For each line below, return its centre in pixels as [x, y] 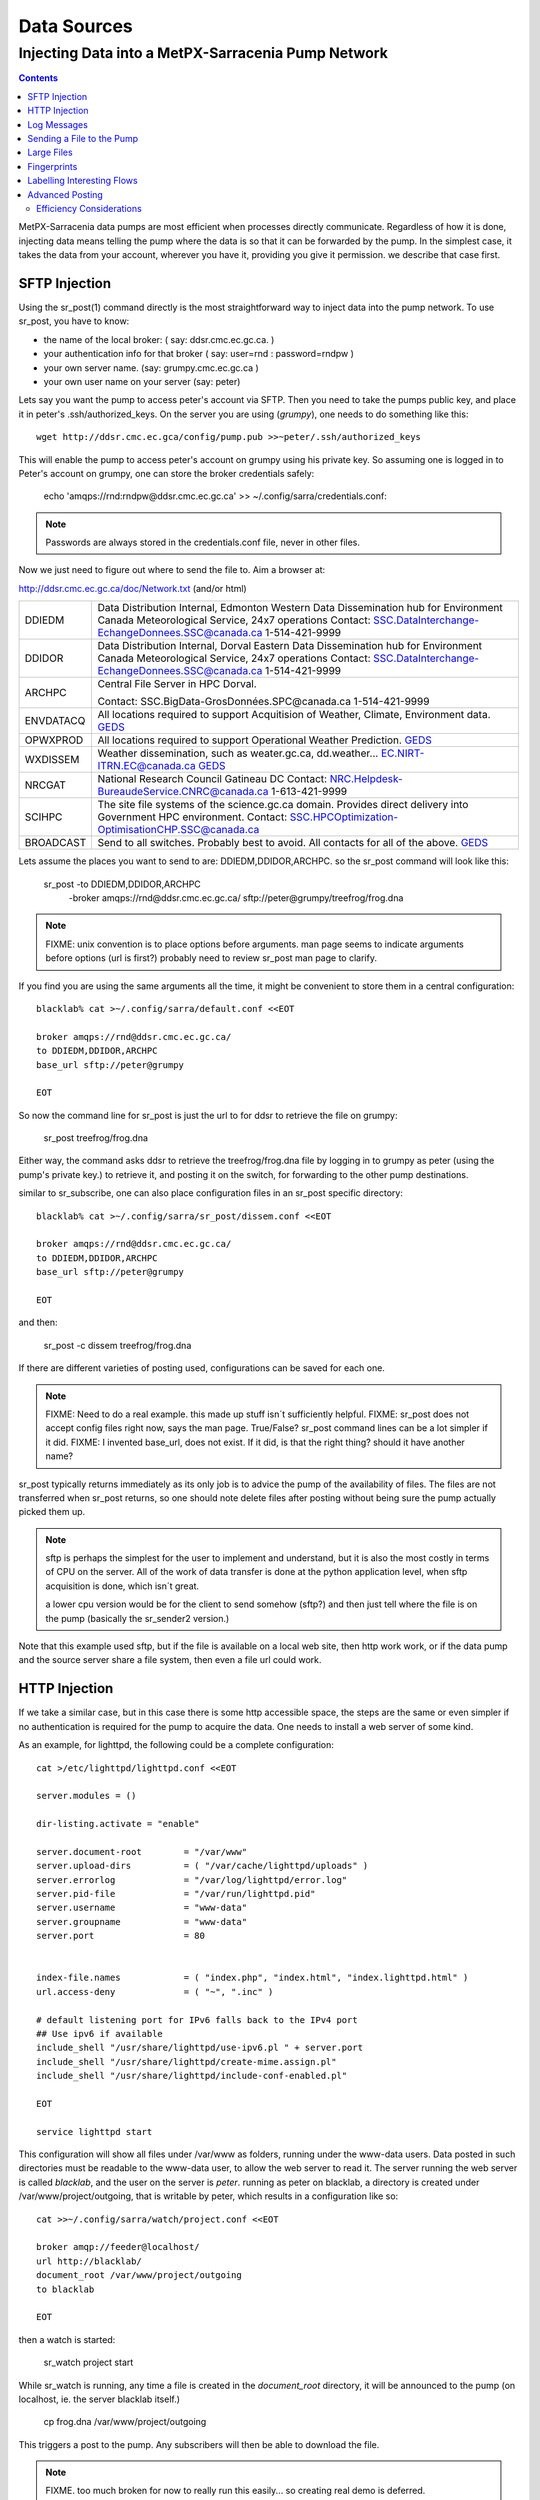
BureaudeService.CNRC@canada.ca [183, 792]
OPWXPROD [54, 740]
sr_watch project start [88, 2362]
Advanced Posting [65, 194]
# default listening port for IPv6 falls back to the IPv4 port [197, 2019]
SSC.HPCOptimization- [344, 817]
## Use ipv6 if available [100, 2033]
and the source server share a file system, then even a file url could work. [170, 1660]
